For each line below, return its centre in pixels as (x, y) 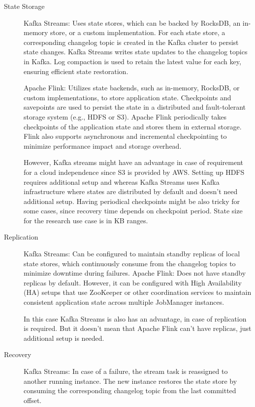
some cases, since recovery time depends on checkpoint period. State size (133, 211)
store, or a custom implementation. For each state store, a (138, 32)
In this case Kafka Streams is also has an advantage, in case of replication (135, 318)
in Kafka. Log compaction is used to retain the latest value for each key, (132, 61)
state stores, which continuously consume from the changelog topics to (130, 263)
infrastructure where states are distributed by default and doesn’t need (131, 191)
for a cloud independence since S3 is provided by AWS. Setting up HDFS (134, 172)
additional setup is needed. (64, 338)
